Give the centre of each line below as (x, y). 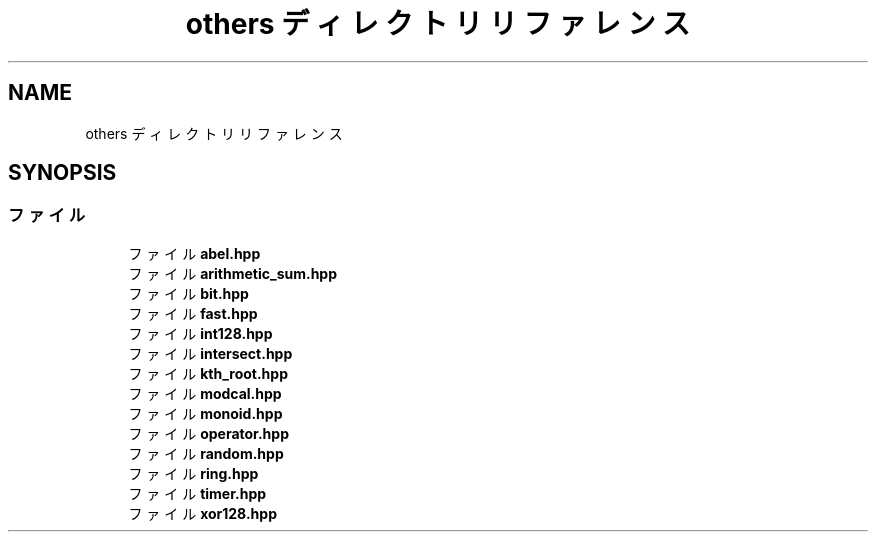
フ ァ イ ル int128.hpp (200, 333)
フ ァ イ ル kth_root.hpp (208, 373)
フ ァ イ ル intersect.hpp (210, 353)
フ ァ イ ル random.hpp (206, 453)
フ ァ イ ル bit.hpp (188, 293)
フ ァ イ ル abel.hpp (194, 253)
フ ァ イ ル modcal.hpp (205, 393)
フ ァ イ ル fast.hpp (193, 313)
